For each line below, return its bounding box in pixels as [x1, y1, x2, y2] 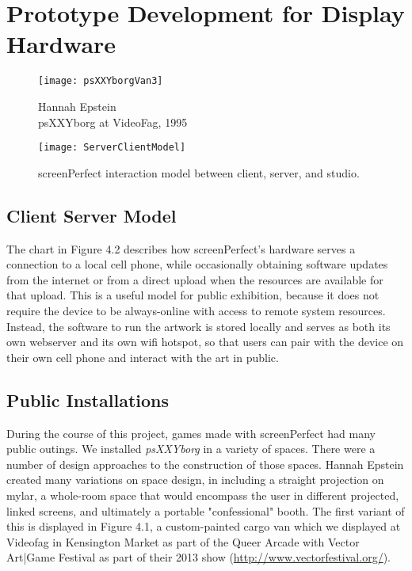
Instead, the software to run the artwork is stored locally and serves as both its [6, 318, 391, 334]
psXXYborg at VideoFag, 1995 [38, 113, 188, 130]
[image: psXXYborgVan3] [38, 75, 163, 87]
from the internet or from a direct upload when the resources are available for [6, 271, 383, 287]
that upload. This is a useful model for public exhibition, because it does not [6, 287, 380, 303]
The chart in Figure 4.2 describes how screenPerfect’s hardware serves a [6, 240, 356, 257]
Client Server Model [6, 203, 177, 227]
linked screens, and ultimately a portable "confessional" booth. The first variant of [6, 502, 405, 519]
